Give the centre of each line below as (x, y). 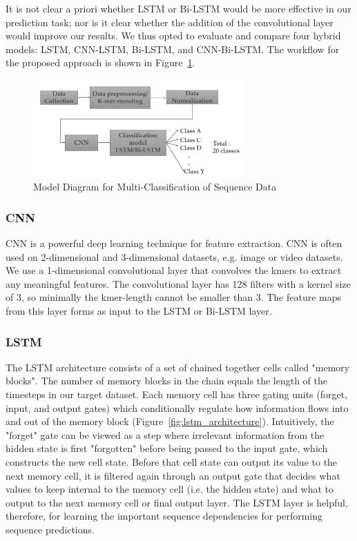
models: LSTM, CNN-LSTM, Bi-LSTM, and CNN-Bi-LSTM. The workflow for (173, 49)
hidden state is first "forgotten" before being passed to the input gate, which (167, 448)
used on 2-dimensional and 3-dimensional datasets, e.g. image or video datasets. (174, 256)
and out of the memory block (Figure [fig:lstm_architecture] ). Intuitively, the (170, 421)
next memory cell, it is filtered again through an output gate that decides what (173, 475)
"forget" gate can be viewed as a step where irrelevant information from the (165, 434)
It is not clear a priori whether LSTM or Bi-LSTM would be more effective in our (178, 8)
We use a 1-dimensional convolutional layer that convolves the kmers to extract (174, 270)
